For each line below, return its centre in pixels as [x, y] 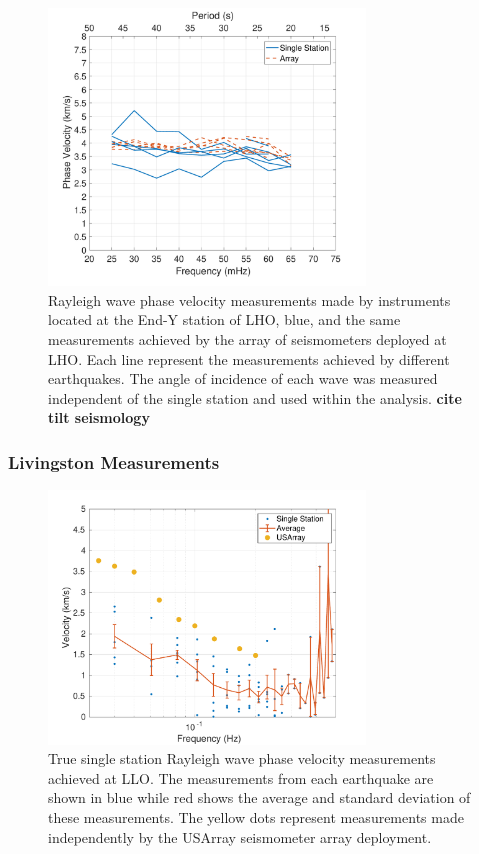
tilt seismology [99, 417]
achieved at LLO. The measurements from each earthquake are [241, 777]
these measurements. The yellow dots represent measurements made [256, 816]
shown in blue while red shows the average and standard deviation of [259, 797]
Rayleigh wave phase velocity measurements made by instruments [249, 299]
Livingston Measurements [114, 461]
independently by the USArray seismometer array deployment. [240, 836]
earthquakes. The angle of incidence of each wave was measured [243, 378]
